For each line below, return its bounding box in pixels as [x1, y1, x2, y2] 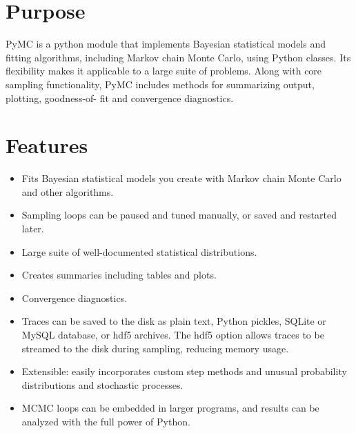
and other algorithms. [21, 184, 114, 199]
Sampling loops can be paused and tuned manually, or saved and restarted [21, 208, 337, 222]
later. [21, 221, 44, 235]
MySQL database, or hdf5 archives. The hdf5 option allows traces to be [21, 327, 324, 341]
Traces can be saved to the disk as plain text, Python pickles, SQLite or [21, 314, 326, 328]
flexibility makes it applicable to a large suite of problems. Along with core [6, 63, 322, 78]
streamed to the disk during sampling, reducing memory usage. [21, 341, 289, 355]
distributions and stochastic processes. [21, 377, 184, 392]
